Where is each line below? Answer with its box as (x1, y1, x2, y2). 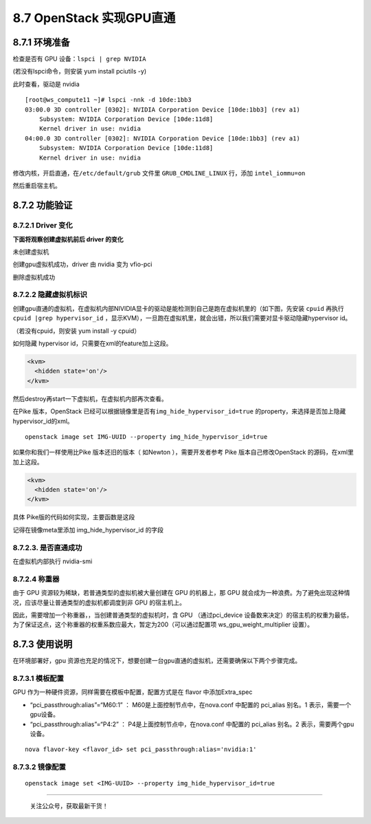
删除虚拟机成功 (12, 272, 55, 281)
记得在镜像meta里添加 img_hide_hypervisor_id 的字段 (12, 525, 164, 534)
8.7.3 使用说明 (12, 638, 73, 650)
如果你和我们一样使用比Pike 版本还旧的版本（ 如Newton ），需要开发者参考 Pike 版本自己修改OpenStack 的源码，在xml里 (12, 448, 354, 457)
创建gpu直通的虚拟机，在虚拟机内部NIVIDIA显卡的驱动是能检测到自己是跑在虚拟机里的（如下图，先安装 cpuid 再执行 (12, 304, 344, 312)
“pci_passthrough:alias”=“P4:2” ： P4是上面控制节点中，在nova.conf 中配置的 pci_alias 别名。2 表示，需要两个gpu (30, 719, 355, 728)
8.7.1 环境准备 (12, 36, 70, 48)
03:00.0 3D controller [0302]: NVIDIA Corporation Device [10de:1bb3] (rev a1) (25, 105, 300, 113)
